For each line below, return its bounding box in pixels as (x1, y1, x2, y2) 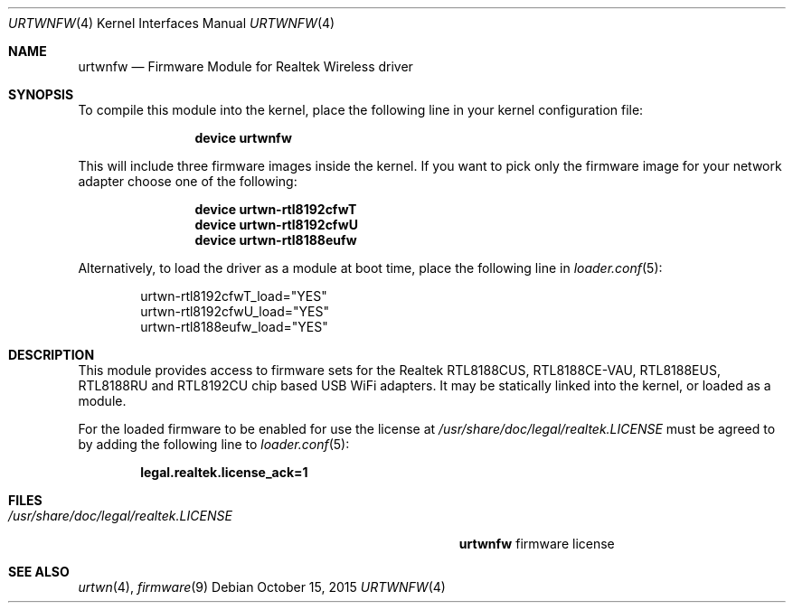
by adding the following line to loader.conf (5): (78, 436, 350, 452)
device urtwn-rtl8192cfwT (194, 202, 357, 217)
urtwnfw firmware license (458, 536, 615, 551)
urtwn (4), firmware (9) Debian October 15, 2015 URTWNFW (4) (78, 579, 446, 595)
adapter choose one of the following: (78, 174, 297, 189)
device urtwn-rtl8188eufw (194, 232, 357, 248)
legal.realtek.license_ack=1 (140, 465, 308, 480)
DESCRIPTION (8, 347, 95, 362)
